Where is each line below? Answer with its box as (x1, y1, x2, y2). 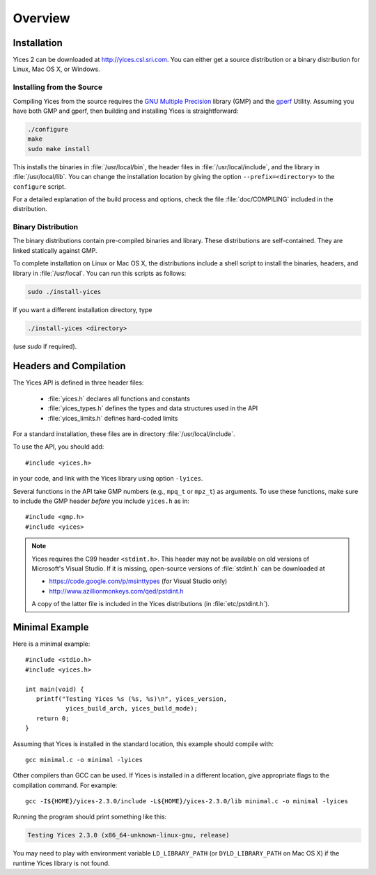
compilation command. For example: (13, 781, 118, 789)
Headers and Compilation (13, 360, 126, 372)
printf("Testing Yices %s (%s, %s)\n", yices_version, (36, 695, 228, 703)
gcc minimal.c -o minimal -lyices (25, 756, 143, 764)
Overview (13, 10, 70, 26)
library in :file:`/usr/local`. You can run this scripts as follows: (13, 269, 187, 277)
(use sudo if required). (13, 342, 77, 350)
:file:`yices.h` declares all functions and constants (47, 394, 191, 403)
